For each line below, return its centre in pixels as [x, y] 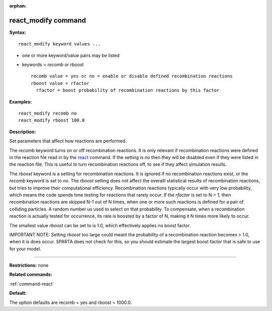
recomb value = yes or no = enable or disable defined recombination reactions [132, 76]
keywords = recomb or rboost [53, 65]
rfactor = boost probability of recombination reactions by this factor [128, 90]
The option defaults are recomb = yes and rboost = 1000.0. [71, 302]
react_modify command [48, 20]
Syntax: [18, 32]
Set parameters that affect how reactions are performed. [68, 141]
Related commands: [31, 275]
